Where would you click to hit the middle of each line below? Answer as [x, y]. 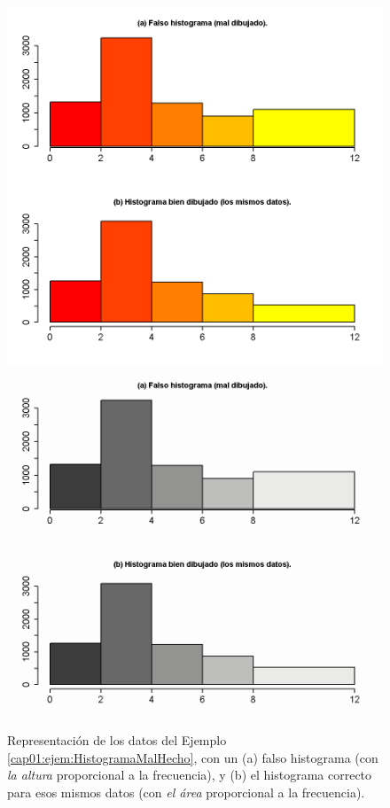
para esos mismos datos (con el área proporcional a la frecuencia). [186, 792]
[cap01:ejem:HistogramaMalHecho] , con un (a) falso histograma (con [193, 757]
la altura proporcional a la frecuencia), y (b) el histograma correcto [190, 775]
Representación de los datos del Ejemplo [117, 740]
